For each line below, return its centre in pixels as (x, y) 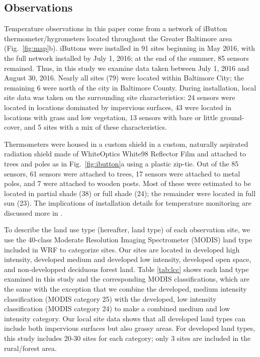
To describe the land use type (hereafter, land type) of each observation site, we (127, 230)
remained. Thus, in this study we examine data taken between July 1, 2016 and (127, 68)
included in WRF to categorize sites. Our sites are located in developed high (122, 249)
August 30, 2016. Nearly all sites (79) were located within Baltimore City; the (124, 78)
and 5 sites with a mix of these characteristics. (96, 127)
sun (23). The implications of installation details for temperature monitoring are (128, 203)
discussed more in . (33, 212)
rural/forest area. (30, 348)
